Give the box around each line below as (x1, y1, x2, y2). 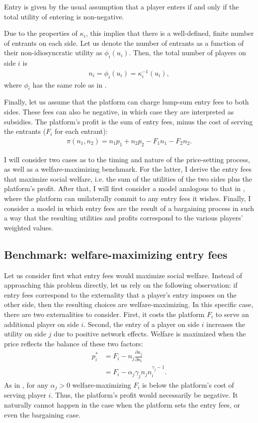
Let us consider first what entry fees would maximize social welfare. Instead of (4, 270, 243, 280)
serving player (4, 390, 46, 400)
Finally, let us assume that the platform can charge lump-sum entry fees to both (4, 97, 249, 107)
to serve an (215, 309, 249, 319)
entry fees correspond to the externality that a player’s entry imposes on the (4, 289, 237, 300)
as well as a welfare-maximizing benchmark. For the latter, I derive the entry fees (4, 164, 252, 174)
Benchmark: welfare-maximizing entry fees (4, 246, 228, 262)
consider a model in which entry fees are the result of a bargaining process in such (4, 203, 255, 213)
